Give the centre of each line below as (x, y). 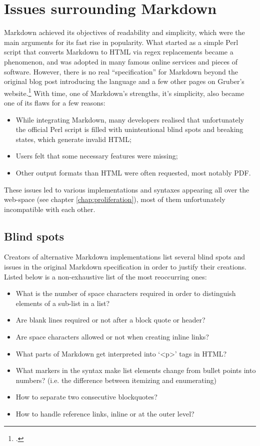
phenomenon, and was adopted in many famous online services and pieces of (121, 61)
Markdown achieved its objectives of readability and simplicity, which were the (124, 32)
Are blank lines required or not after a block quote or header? (110, 320)
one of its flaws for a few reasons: (55, 102)
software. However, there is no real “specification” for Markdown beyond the (121, 71)
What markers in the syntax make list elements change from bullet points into (136, 370)
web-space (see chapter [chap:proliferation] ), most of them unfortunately (115, 199)
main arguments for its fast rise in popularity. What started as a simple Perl (121, 42)
